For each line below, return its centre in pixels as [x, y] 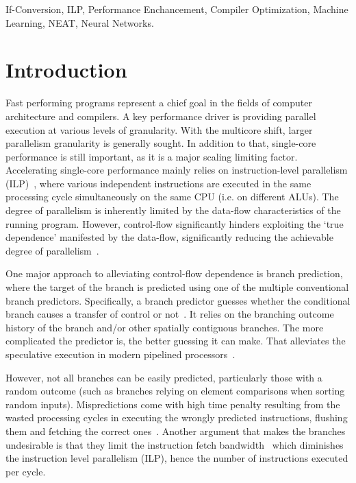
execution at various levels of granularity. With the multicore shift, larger [159, 129]
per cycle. [26, 471]
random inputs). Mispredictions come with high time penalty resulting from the [173, 404]
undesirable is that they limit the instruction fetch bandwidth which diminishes [175, 444]
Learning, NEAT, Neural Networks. [80, 22]
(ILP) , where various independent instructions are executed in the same [158, 183]
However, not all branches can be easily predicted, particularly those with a [164, 377]
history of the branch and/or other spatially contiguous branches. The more [165, 327]
